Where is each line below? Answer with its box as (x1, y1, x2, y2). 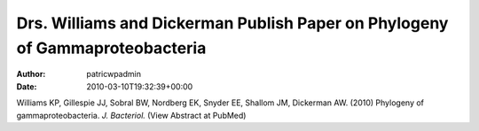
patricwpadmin (86, 69, 142, 80)
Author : (16, 69, 46, 80)
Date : (16, 81, 37, 92)
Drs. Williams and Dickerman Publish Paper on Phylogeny (16, 13, 449, 33)
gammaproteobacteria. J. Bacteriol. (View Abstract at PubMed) (16, 110, 247, 120)
